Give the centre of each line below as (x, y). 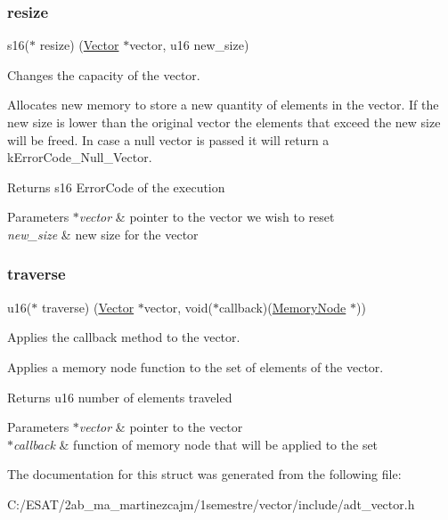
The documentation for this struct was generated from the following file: (204, 474)
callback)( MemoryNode (282, 307)
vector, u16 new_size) (189, 45)
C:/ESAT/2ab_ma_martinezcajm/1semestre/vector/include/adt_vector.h (211, 504)
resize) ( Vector (79, 45)
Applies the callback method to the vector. (124, 337)
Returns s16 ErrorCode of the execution (116, 187)
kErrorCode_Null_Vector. (80, 157)
